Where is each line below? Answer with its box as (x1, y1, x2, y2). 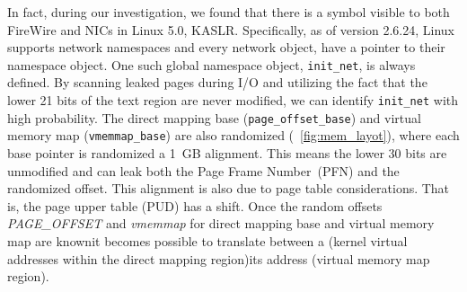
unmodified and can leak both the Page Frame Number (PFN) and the (7, 161, 400, 180)
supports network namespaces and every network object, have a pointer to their (7, 38, 445, 57)
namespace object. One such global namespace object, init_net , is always (7, 55, 416, 74)
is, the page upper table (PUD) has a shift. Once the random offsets (7, 196, 383, 215)
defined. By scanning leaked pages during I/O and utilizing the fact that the (7, 73, 427, 92)
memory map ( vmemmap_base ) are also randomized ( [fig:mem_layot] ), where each (7, 126, 460, 145)
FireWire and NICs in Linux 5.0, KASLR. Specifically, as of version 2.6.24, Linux (7, 20, 454, 39)
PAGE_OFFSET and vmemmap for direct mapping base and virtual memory (7, 214, 435, 233)
